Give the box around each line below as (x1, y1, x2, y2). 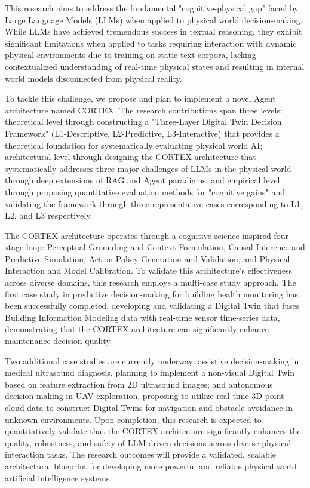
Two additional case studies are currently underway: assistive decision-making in (5, 354, 299, 367)
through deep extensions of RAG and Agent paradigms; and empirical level (5, 174, 280, 186)
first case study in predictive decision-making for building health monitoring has (5, 287, 298, 300)
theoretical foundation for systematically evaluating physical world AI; (5, 139, 263, 151)
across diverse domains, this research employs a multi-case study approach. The (5, 276, 296, 288)
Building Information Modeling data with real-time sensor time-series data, (5, 311, 280, 323)
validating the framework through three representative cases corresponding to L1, (5, 197, 303, 210)
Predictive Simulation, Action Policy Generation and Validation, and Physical (5, 252, 290, 265)
